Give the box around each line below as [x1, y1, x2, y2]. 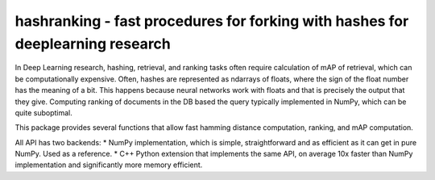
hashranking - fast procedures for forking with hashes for [14, 12, 409, 30]
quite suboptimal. [14, 107, 72, 117]
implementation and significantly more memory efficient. [14, 160, 203, 170]
